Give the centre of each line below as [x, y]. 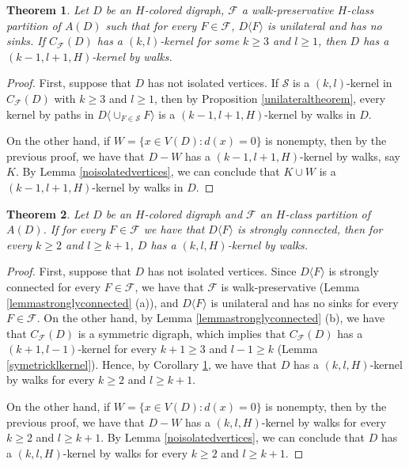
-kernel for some [200, 41]
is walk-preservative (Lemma [290, 286]
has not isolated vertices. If [213, 83]
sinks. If [26, 41]
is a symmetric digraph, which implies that [182, 333]
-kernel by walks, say [350, 156]
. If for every [74, 229]
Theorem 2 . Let [48, 213]
